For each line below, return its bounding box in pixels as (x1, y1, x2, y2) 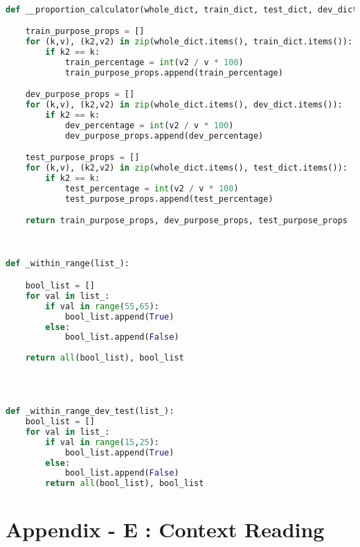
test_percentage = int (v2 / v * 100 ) (64, 183, 239, 193)
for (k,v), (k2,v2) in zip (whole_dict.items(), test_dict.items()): (25, 163, 348, 173)
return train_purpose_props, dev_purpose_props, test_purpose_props (25, 216, 348, 226)
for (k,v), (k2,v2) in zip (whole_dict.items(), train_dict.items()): (25, 37, 353, 47)
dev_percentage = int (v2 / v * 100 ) (64, 120, 234, 130)
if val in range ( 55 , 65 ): (45, 301, 160, 311)
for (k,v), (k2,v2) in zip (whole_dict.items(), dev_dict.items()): (25, 100, 343, 110)
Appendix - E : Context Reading (6, 515, 325, 544)
